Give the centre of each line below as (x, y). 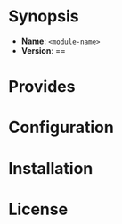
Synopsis (44, 17)
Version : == (43, 50)
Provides (42, 87)
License (38, 209)
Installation (51, 168)
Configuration (61, 128)
